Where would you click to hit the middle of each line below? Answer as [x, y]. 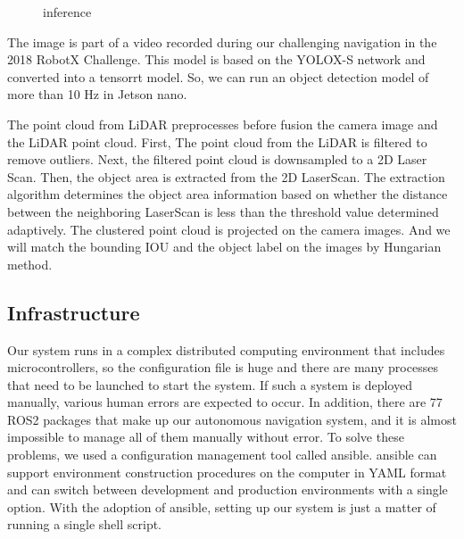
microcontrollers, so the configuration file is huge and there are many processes [223, 367]
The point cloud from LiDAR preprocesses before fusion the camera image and [223, 124]
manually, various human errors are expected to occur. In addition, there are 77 [225, 402]
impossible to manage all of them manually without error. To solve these [206, 437]
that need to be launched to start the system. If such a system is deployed [210, 384]
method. [30, 264]
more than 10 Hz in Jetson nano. [97, 94]
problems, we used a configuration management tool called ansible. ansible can [222, 455]
